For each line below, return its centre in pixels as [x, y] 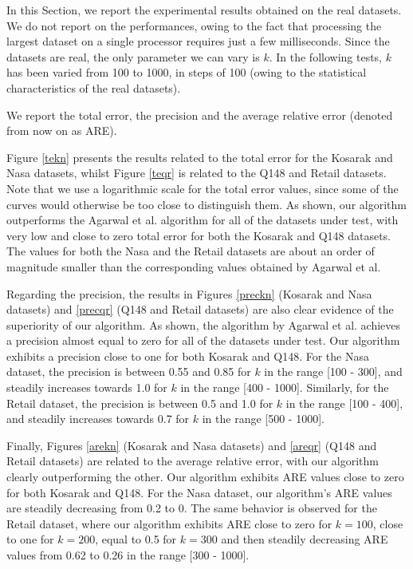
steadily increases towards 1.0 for [87, 387]
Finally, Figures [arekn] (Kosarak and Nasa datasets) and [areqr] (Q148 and [192, 445]
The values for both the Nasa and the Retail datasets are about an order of [191, 251]
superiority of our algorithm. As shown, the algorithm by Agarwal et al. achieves [204, 324]
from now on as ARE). [62, 130]
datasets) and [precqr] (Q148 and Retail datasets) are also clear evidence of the [200, 309]
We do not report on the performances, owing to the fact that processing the [194, 25]
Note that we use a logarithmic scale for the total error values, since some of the [203, 188]
